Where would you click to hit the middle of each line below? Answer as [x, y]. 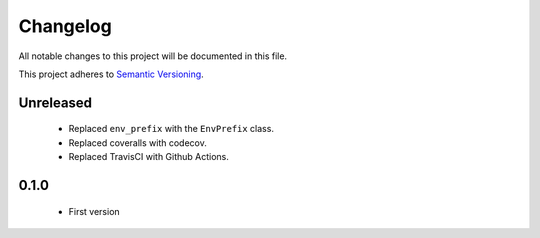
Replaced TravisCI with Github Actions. [149, 157]
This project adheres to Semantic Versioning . [111, 74]
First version [94, 211]
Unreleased [55, 102]
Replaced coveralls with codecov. [137, 142]
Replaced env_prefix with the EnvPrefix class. [171, 129]
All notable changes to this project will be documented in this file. [153, 56]
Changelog [65, 26]
